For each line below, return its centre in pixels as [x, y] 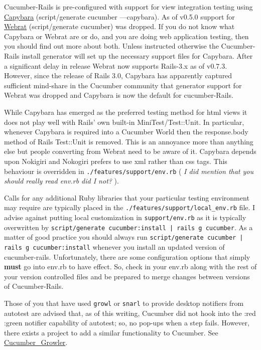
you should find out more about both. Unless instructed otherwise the [111, 46]
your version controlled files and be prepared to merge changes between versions [127, 276]
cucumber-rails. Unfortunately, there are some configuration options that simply [127, 256]
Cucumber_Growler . [36, 342]
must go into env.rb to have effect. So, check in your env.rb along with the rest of [130, 267]
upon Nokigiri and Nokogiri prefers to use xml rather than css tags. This [116, 161]
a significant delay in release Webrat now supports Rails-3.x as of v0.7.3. [116, 65]
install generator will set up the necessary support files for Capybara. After [137, 55]
